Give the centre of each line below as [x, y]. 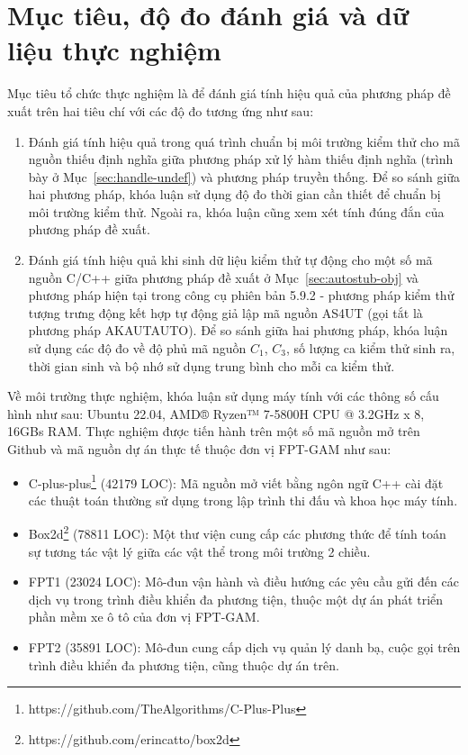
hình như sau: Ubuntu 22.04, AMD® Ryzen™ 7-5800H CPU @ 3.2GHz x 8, [216, 413]
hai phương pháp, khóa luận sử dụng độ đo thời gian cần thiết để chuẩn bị [234, 194]
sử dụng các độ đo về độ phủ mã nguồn [137, 348]
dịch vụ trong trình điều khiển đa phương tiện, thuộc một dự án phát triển [236, 599]
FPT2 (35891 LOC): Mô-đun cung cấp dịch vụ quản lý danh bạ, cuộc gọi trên [244, 647]
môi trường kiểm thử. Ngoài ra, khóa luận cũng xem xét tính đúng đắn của [236, 211]
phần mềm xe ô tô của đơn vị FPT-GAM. [144, 617]
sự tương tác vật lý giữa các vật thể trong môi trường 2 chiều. [199, 551]
